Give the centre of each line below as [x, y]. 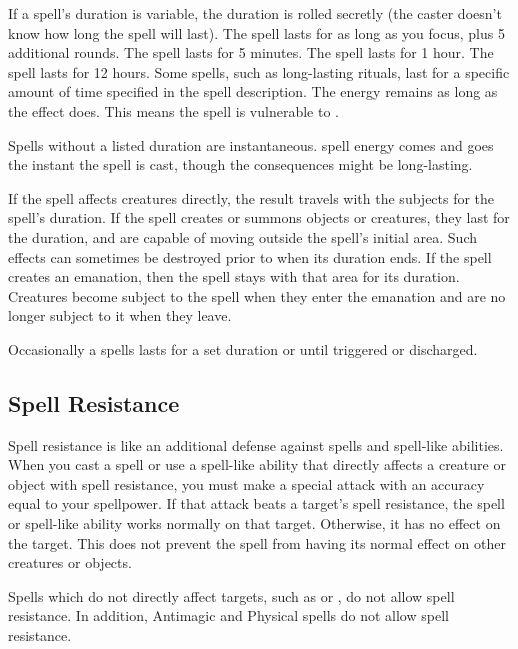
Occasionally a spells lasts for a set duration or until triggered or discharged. [243, 348]
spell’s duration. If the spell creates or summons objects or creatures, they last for [259, 217]
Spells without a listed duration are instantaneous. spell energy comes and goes [251, 144]
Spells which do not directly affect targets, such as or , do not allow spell [231, 595]
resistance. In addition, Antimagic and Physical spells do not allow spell [228, 615]
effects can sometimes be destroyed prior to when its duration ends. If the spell [250, 256]
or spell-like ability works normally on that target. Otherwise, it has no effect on [254, 523]
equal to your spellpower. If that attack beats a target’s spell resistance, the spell [256, 503]
